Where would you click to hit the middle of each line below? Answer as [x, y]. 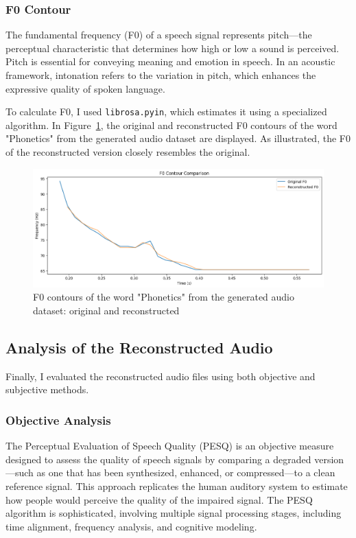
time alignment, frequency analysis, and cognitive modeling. [131, 526]
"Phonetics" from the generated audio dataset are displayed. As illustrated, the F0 [178, 138]
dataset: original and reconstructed [106, 311]
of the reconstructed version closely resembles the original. [128, 152]
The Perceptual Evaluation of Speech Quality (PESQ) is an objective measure [170, 446]
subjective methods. [47, 389]
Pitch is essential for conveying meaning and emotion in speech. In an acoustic [170, 61]
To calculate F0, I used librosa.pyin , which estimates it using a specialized [166, 112]
